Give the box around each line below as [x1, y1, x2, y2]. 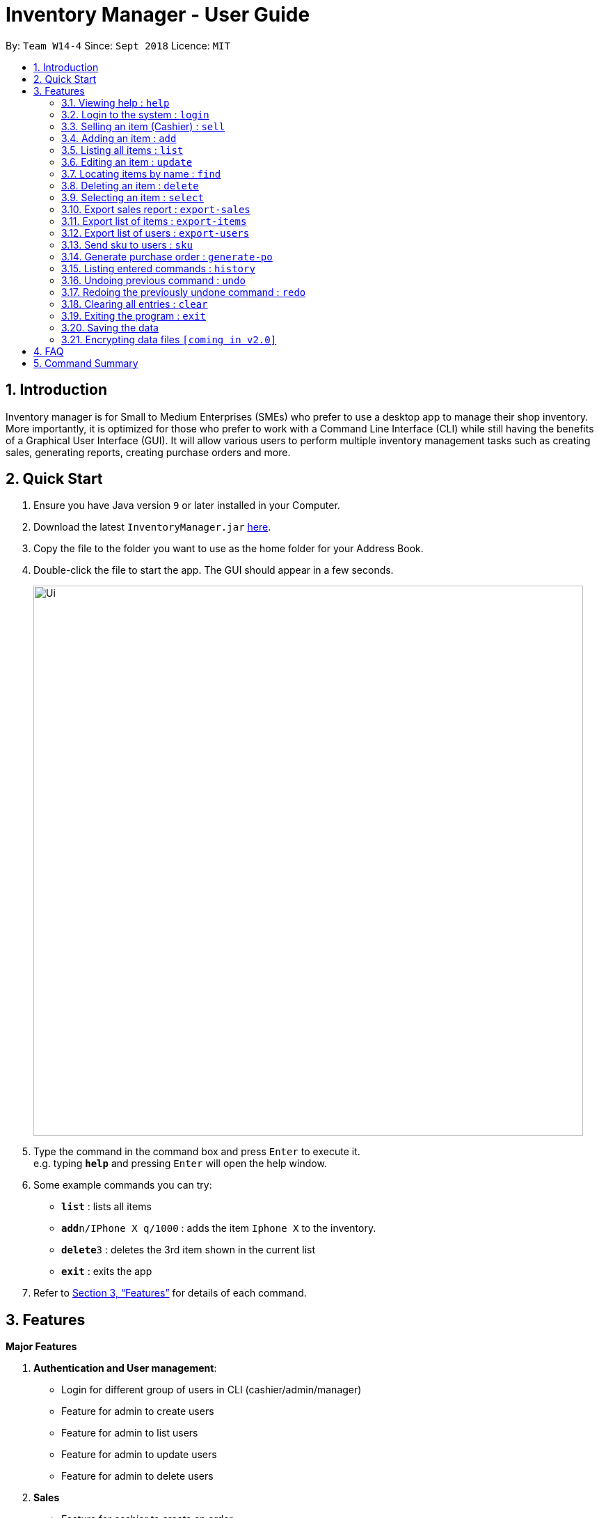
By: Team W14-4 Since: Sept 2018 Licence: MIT [6, 39, 230, 52]
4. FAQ [33, 345, 64, 357]
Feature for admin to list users [61, 1427, 198, 1439]
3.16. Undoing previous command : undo [61, 274, 246, 286]
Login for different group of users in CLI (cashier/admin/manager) [61, 1384, 362, 1396]
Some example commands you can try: [33, 1179, 212, 1191]
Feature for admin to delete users [61, 1470, 214, 1482]
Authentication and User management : [33, 1362, 217, 1375]
